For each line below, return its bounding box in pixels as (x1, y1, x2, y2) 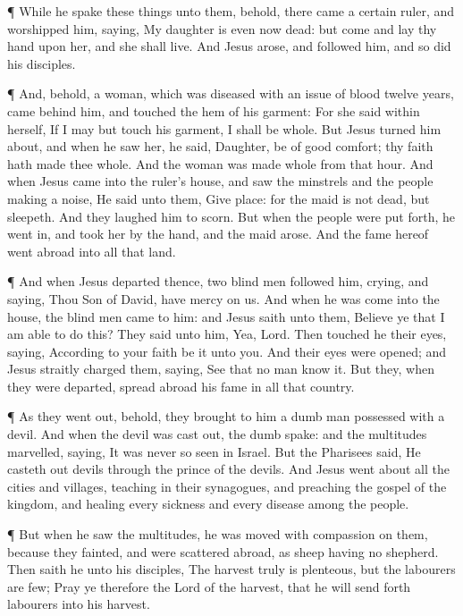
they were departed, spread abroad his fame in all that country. (7, 376, 355, 395)
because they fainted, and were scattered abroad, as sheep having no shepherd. (7, 542, 439, 561)
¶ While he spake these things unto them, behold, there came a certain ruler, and (7, 2, 455, 20)
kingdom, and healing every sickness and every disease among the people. (7, 494, 409, 513)
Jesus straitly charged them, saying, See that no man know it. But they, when (7, 359, 434, 378)
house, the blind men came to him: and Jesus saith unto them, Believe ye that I (7, 307, 445, 325)
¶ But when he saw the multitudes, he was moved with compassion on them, (7, 525, 428, 544)
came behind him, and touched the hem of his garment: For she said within (7, 101, 420, 120)
